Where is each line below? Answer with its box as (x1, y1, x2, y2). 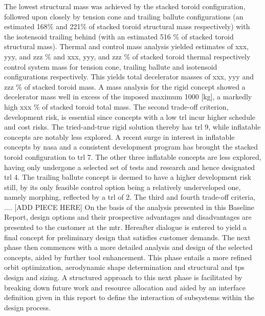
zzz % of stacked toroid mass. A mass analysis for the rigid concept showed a (4, 81, 246, 92)
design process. (4, 302, 51, 312)
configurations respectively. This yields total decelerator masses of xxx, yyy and (4, 71, 254, 82)
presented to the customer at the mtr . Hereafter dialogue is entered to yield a (4, 222, 247, 233)
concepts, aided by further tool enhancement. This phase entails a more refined (4, 251, 252, 262)
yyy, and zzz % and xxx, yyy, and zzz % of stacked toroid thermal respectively (4, 51, 251, 61)
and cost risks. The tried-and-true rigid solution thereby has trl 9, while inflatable (4, 121, 261, 132)
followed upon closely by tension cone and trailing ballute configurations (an (4, 11, 244, 22)
